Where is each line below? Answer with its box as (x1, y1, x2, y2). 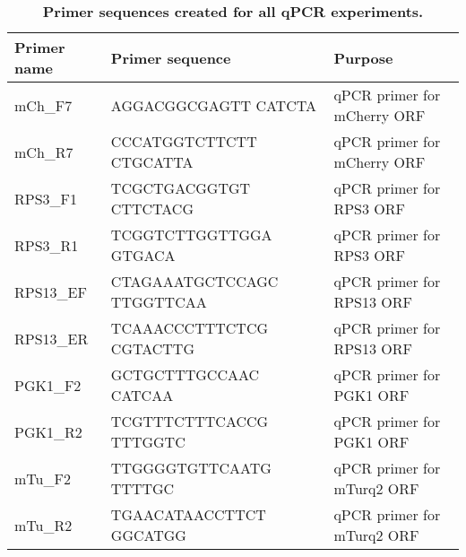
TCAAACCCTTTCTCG (110, 318, 269, 338)
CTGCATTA (110, 152, 194, 172)
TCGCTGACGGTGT (110, 178, 251, 198)
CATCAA (110, 385, 174, 405)
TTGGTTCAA (110, 292, 207, 312)
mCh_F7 (14, 94, 73, 116)
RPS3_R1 (14, 234, 79, 256)
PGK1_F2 (14, 374, 82, 396)
